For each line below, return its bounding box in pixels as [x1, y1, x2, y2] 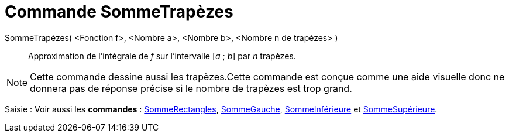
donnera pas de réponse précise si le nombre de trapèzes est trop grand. [30, 82, 352, 94]
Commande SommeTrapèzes [5, 2, 233, 22]
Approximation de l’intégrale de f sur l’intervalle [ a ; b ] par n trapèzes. [28, 50, 296, 61]
